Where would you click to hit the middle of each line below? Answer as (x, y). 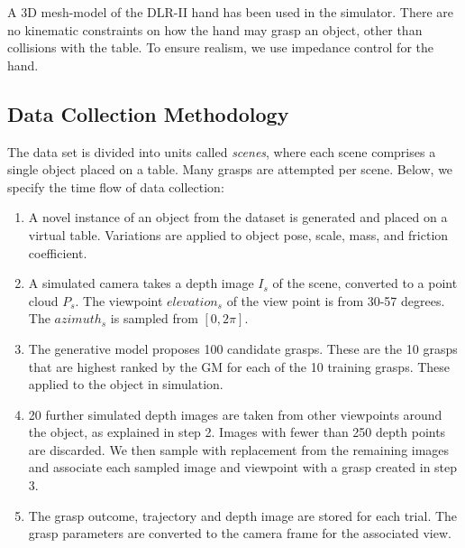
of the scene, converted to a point (365, 283)
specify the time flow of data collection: (116, 186)
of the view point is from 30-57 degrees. (336, 300)
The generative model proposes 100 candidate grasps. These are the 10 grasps (243, 348)
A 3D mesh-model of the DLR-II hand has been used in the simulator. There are (231, 12)
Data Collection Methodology (148, 113)
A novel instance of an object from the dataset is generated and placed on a (238, 217)
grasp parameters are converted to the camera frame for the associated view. (240, 533)
